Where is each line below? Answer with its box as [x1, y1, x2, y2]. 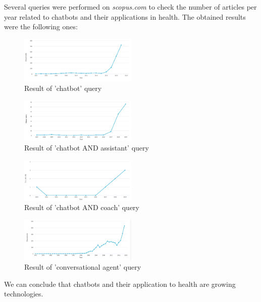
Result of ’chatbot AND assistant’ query [24, 142, 149, 153]
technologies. [4, 288, 43, 299]
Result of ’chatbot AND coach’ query [24, 202, 140, 213]
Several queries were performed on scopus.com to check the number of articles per [4, 2, 257, 12]
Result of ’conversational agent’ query [24, 262, 141, 272]
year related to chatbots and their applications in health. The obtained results [4, 11, 246, 22]
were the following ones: [4, 21, 78, 32]
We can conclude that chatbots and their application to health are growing [4, 278, 236, 289]
